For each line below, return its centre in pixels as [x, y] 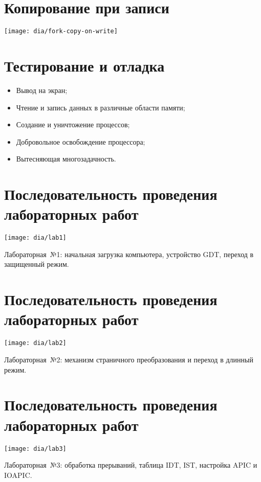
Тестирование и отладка [84, 65]
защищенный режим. [37, 264]
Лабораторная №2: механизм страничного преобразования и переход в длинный [129, 359]
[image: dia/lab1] [35, 238]
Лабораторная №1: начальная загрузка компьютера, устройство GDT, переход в [129, 254]
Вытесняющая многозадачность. [66, 159]
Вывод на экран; [42, 90]
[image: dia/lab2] [35, 343]
